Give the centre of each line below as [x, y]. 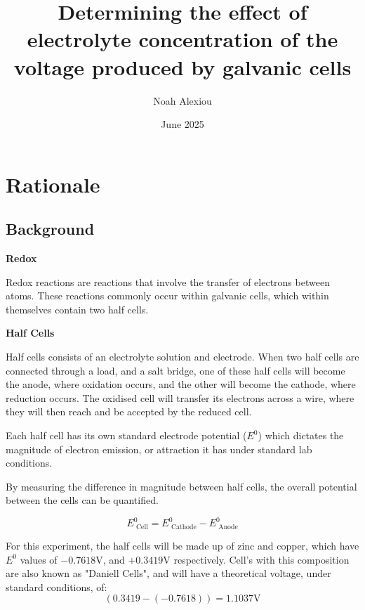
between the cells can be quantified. [82, 500]
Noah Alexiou [182, 100]
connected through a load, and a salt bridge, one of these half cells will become [175, 370]
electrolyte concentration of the [182, 39]
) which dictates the [301, 435]
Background [50, 229]
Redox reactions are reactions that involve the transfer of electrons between [168, 281]
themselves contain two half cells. [77, 309]
